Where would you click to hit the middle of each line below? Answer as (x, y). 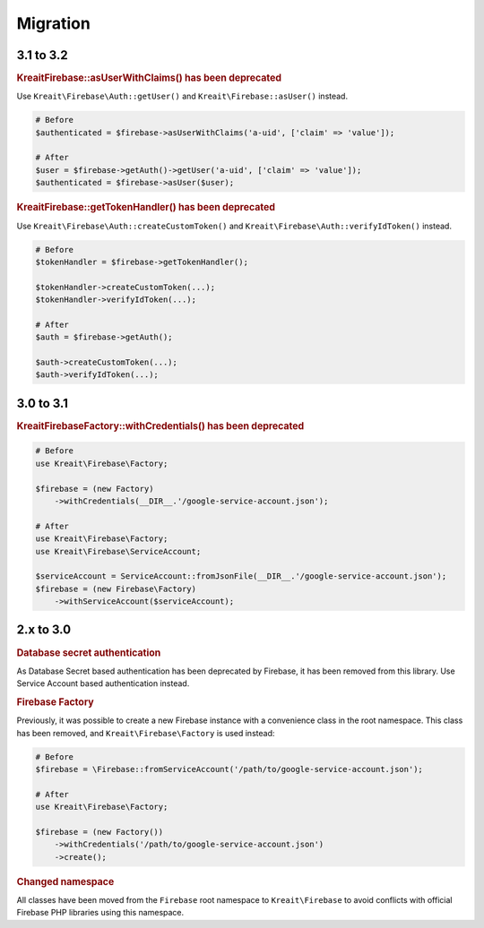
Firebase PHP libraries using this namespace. (100, 913)
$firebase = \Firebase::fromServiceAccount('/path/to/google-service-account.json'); (229, 769)
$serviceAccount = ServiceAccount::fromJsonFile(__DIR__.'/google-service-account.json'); (241, 576)
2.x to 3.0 (44, 630)
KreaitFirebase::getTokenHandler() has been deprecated (146, 208)
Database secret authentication (89, 652)
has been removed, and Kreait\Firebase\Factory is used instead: (146, 733)
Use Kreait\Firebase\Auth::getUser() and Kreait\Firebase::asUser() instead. (182, 96)
